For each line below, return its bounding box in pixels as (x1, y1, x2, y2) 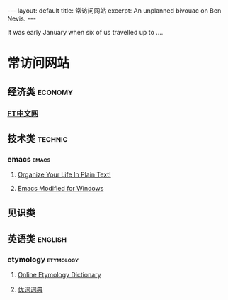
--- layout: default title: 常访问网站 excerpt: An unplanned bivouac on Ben (7, 6, 222, 15)
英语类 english (7, 233, 67, 245)
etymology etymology (7, 254, 79, 264)
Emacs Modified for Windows (17, 184, 104, 193)
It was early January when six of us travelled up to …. (7, 28, 164, 36)
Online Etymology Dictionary (17, 271, 101, 279)
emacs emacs (7, 154, 51, 164)
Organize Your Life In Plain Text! (17, 170, 111, 179)
